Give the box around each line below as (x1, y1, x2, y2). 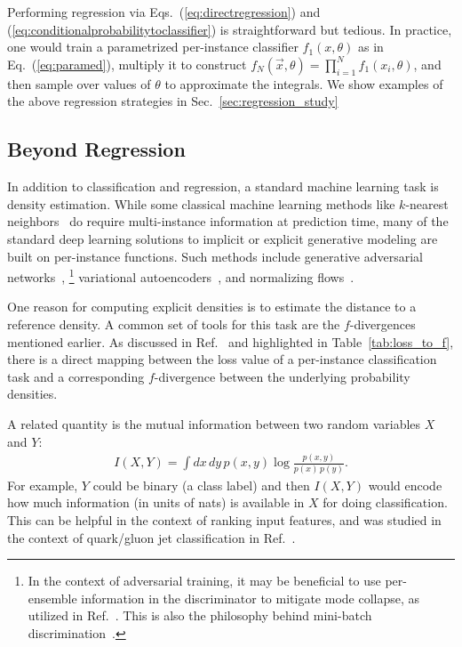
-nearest (405, 194, 449, 213)
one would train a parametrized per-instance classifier (7, 37, 299, 56)
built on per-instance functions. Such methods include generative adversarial (7, 247, 423, 265)
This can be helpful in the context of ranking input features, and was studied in (7, 510, 442, 529)
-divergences (349, 314, 416, 333)
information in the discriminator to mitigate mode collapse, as (81, 588, 420, 607)
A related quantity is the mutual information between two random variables (7, 414, 421, 433)
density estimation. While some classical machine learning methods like (7, 194, 395, 213)
